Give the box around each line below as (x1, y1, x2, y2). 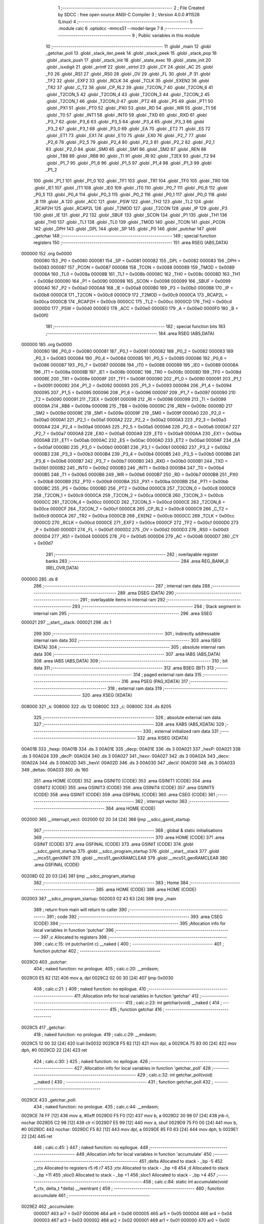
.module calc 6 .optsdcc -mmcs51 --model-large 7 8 (58, 25, 164, 31)
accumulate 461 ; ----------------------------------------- (33, 1192, 150, 1198)
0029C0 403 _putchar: (21, 959, 67, 965)
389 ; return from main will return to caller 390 (33, 907, 127, 913)
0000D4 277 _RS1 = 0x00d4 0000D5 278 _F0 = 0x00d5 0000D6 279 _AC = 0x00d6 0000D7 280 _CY (33, 533, 239, 539)
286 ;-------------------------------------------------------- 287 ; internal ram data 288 (33, 583, 210, 589)
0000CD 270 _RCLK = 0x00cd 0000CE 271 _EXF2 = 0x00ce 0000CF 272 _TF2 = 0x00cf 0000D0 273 (33, 519, 239, 526)
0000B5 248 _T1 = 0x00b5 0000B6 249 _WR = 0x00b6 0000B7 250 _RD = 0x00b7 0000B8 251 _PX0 (33, 471, 238, 477)
